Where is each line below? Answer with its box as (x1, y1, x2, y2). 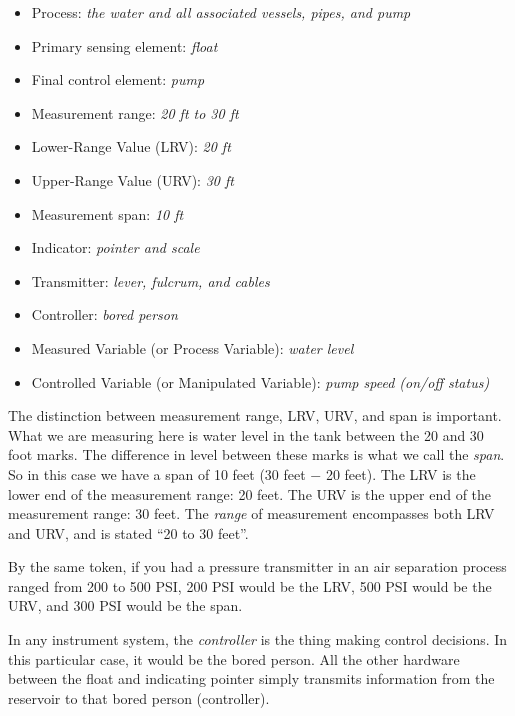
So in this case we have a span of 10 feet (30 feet (8, 463, 306, 484)
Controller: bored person (31, 304, 178, 325)
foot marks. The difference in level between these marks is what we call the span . (8, 444, 505, 465)
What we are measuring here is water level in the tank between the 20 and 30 (8, 424, 484, 445)
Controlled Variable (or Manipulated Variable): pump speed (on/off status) (31, 371, 490, 392)
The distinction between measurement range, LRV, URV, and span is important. (8, 405, 502, 426)
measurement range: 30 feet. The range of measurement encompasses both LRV (8, 503, 495, 524)
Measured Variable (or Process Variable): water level (31, 337, 354, 358)
